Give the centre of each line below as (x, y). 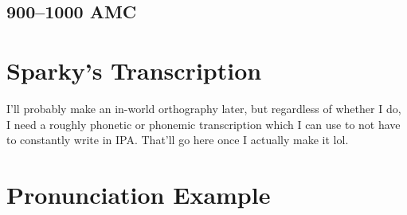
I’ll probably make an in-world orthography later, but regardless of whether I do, (204, 108)
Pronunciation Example (139, 194)
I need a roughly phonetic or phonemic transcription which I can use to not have (203, 124)
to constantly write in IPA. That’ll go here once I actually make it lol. (178, 140)
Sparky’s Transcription (134, 70)
